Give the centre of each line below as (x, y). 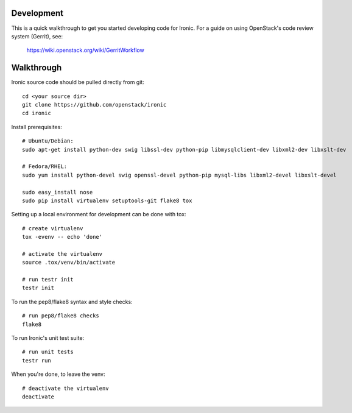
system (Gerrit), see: (37, 36)
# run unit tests (48, 352)
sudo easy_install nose (58, 192)
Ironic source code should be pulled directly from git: (78, 82)
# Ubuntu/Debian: (48, 141)
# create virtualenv (53, 228)
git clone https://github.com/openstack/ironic (94, 104)
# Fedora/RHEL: (45, 167)
